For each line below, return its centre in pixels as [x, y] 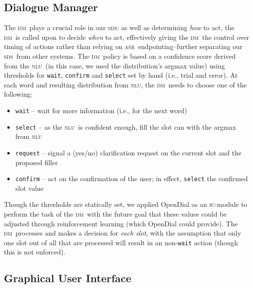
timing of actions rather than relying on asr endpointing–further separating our [123, 46]
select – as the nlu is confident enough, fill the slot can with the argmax [126, 127]
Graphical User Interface [68, 278]
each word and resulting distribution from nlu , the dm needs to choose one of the [125, 84]
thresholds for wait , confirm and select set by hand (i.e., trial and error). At [121, 75]
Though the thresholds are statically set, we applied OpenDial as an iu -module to [126, 204]
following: [18, 94]
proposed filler [36, 162]
